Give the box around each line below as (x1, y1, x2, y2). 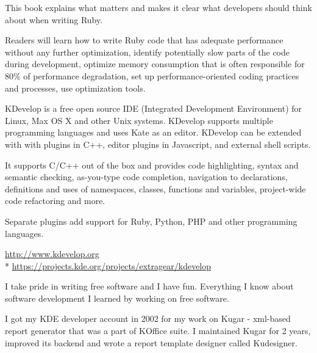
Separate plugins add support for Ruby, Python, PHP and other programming (5, 214, 297, 227)
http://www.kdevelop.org (5, 247, 99, 260)
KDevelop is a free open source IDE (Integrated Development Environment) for (5, 102, 302, 115)
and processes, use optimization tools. (5, 81, 146, 94)
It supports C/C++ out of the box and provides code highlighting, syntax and (5, 158, 299, 171)
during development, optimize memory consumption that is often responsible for (5, 57, 305, 70)
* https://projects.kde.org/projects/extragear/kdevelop (5, 259, 212, 272)
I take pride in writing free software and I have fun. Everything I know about (5, 280, 294, 293)
